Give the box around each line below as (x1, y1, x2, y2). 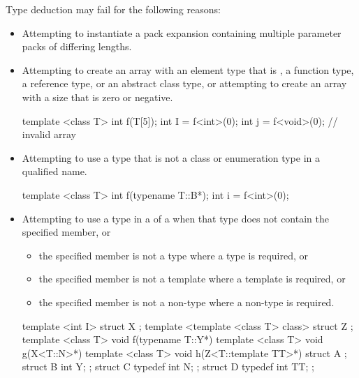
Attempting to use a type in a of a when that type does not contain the (22, 211, 329, 225)
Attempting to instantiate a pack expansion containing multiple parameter (22, 25, 342, 40)
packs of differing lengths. (22, 39, 132, 54)
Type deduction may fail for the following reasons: (6, 2, 221, 16)
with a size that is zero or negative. (22, 89, 173, 104)
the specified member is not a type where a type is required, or (38, 248, 308, 262)
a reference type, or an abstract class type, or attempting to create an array (22, 76, 347, 91)
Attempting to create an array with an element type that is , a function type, (22, 62, 354, 77)
